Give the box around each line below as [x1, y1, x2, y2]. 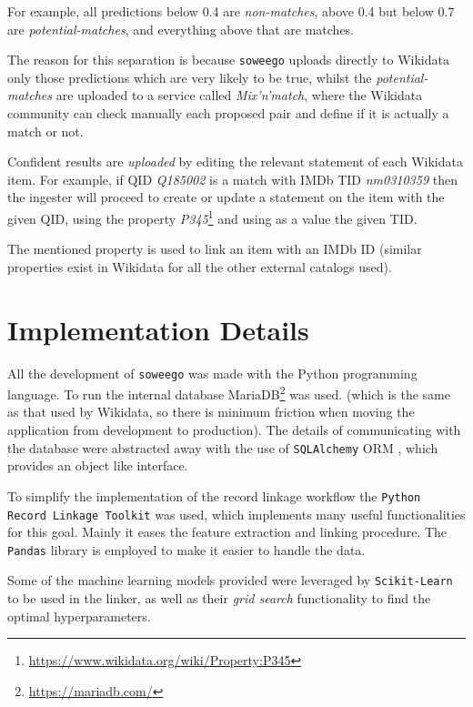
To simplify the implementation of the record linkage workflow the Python [7, 486, 421, 505]
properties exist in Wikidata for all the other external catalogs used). [7, 257, 392, 276]
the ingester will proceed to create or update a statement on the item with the [7, 187, 445, 207]
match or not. [7, 121, 84, 140]
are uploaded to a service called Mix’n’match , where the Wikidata [55, 86, 423, 105]
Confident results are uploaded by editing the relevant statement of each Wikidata [7, 152, 463, 171]
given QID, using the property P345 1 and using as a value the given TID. [7, 207, 418, 227]
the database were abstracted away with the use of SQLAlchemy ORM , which [7, 438, 438, 457]
